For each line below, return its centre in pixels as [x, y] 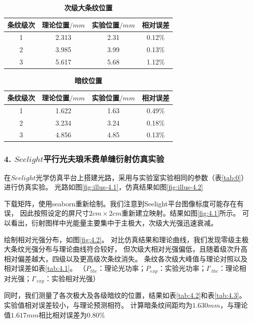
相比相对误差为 [63, 314]
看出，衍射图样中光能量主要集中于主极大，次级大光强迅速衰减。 [114, 223]
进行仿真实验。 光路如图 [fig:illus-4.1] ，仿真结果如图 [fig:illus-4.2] [104, 187]
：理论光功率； [122, 268]
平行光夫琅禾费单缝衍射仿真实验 [104, 159]
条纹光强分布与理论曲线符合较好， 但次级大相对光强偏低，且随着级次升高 [129, 249]
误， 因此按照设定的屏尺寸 [47, 213]
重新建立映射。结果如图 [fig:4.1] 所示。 [181, 213]
